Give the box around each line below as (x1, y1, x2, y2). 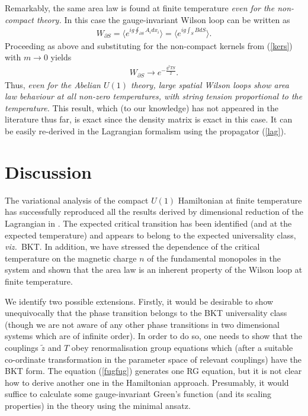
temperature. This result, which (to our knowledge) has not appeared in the (5, 101, 279, 114)
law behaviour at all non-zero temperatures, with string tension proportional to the (5, 90, 303, 102)
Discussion (5, 159, 92, 183)
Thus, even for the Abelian (5, 78, 101, 91)
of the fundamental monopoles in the (147, 251, 281, 264)
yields (50, 51, 72, 63)
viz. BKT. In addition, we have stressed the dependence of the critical (5, 240, 260, 253)
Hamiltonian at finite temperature (178, 194, 302, 206)
